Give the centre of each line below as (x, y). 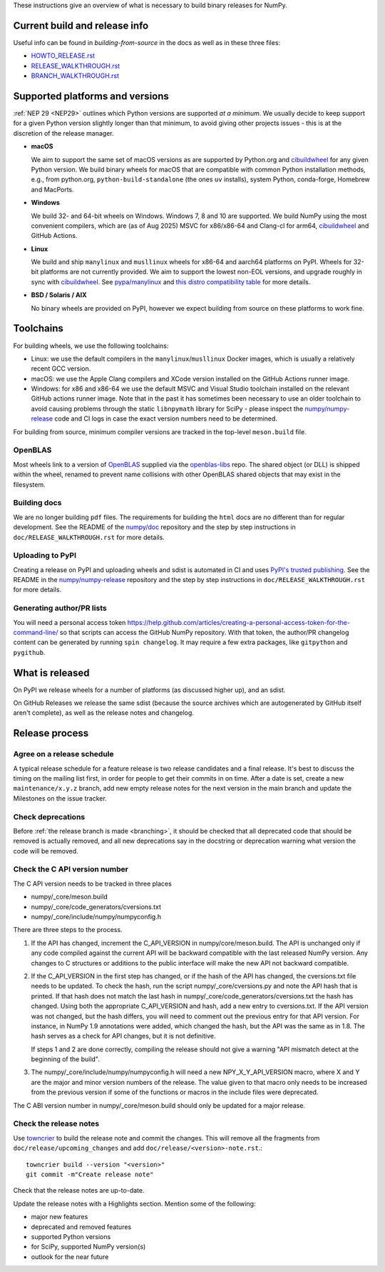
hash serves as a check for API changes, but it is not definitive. (124, 1036)
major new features (60, 1217)
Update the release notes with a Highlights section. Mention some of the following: (134, 1203)
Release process (51, 733)
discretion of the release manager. (63, 133)
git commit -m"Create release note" (90, 1174)
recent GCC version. (61, 369)
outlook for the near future (70, 1256)
